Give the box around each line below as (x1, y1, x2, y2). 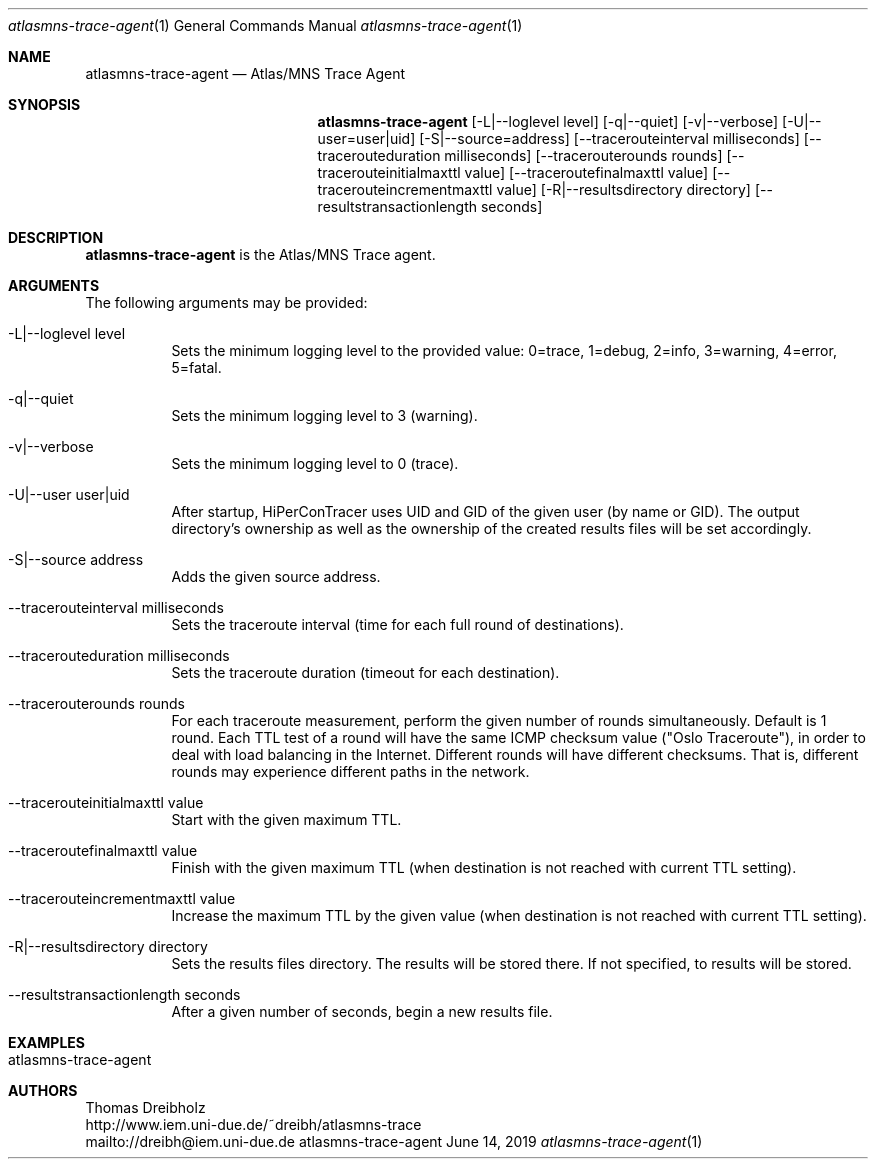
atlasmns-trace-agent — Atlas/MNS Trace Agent (85, 65, 405, 82)
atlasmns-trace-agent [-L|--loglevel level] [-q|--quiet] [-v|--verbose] (317, 113, 779, 130)
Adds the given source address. (171, 568, 381, 585)
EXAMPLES (8, 1034, 85, 1051)
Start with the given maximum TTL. (171, 811, 402, 828)
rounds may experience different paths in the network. (171, 763, 530, 780)
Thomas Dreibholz (85, 1099, 206, 1116)
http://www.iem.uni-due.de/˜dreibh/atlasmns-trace (85, 1116, 422, 1133)
